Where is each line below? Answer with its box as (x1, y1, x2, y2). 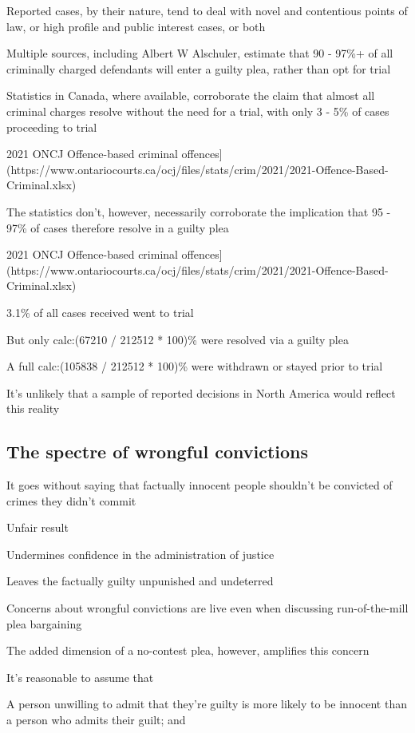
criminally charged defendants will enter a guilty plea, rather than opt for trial (6, 60, 391, 77)
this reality (6, 400, 60, 417)
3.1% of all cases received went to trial (6, 303, 194, 320)
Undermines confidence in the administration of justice (6, 545, 275, 562)
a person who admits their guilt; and (6, 711, 186, 728)
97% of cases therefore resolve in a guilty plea (6, 219, 229, 236)
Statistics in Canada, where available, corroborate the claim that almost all (6, 87, 375, 104)
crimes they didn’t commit (6, 492, 136, 509)
